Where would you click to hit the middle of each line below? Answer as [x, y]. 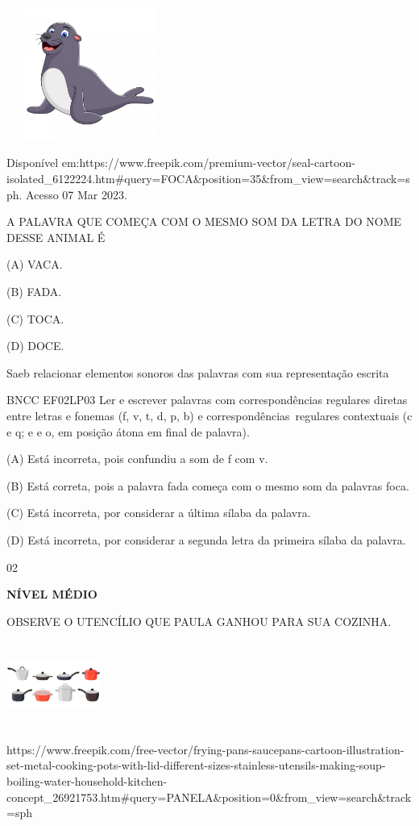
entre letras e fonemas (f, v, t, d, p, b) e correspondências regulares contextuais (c [209, 415]
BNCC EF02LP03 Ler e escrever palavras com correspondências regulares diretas [207, 400]
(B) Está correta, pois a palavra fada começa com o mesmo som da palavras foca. [208, 485]
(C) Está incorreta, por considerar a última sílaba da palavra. [159, 513]
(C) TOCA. [35, 318]
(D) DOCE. [35, 346]
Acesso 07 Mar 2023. [77, 194]
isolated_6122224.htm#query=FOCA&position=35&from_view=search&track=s [208, 179]
